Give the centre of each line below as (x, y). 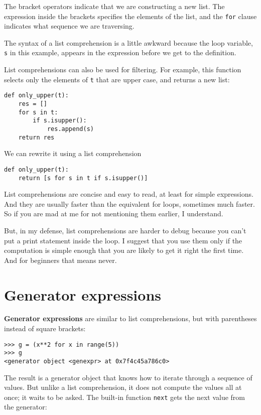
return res (36, 137)
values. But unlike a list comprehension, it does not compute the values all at (123, 387)
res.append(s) (70, 129)
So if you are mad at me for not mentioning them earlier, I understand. (114, 214)
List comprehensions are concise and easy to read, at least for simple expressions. (129, 194)
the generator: (26, 407)
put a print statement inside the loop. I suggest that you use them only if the (123, 240)
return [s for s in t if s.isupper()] (83, 178)
